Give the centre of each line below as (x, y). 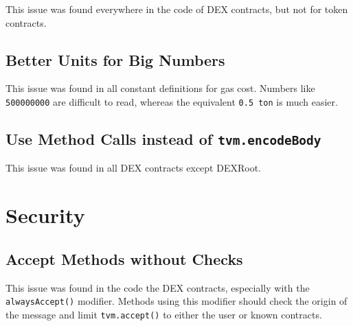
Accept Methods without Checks (124, 258)
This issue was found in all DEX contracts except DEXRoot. (133, 168)
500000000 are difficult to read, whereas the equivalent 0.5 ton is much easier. (172, 101)
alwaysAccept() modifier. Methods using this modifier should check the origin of (176, 301)
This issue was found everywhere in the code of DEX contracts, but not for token (177, 9)
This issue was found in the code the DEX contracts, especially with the (158, 287)
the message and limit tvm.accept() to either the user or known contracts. (164, 314)
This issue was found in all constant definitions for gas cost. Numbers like (160, 88)
